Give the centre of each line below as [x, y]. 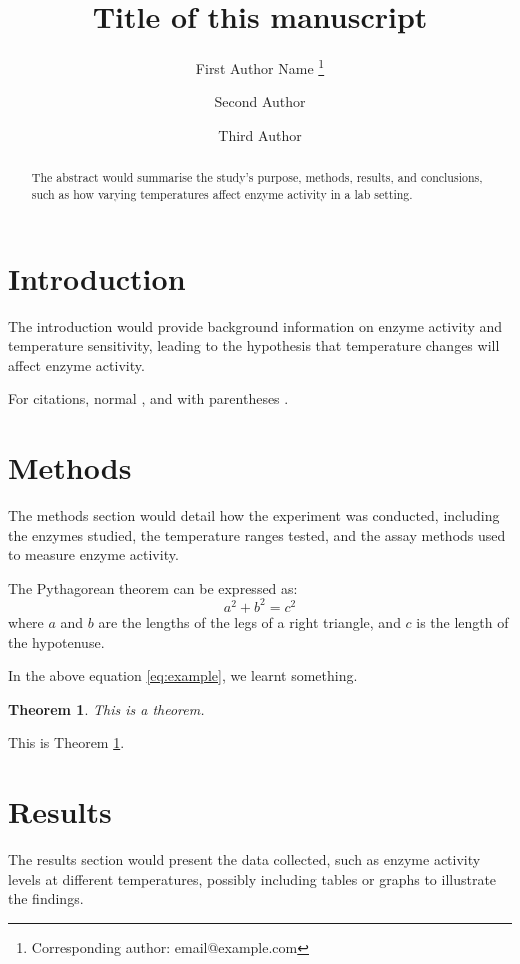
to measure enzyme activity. [93, 554]
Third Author [260, 134]
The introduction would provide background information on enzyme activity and [255, 325]
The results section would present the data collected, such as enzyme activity [244, 859]
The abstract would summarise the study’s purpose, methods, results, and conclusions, [257, 177]
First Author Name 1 [260, 66]
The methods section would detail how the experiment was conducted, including [254, 515]
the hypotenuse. [56, 641]
